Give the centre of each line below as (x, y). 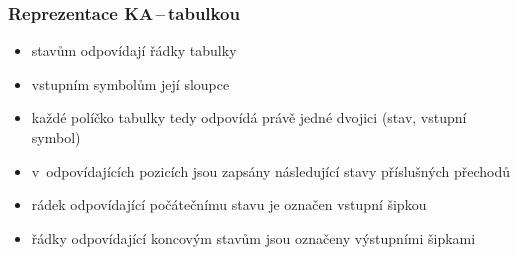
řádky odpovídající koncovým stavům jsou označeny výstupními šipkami (253, 237)
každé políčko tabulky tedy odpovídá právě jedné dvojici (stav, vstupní (249, 117)
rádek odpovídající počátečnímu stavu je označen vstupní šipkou (229, 204)
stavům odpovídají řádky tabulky (134, 50)
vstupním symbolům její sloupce (130, 83)
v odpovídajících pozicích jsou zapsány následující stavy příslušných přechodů (270, 170)
